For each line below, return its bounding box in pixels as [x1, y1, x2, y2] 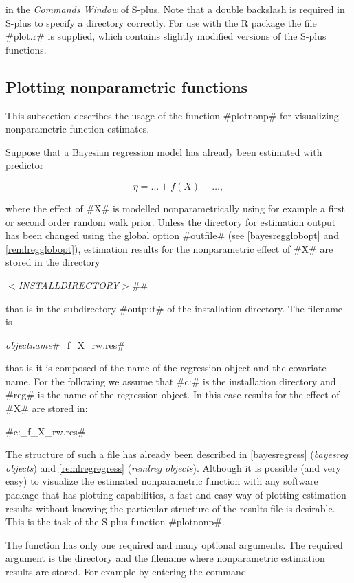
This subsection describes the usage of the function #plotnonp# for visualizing [5, 108, 339, 122]
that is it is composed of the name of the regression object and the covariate [5, 361, 327, 375]
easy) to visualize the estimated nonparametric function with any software [5, 474, 318, 488]
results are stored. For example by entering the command [5, 564, 247, 579]
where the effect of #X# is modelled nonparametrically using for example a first [5, 201, 345, 215]
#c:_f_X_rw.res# [5, 424, 86, 438]
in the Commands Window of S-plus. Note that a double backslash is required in [5, 2, 345, 16]
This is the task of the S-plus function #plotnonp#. [5, 514, 225, 529]
